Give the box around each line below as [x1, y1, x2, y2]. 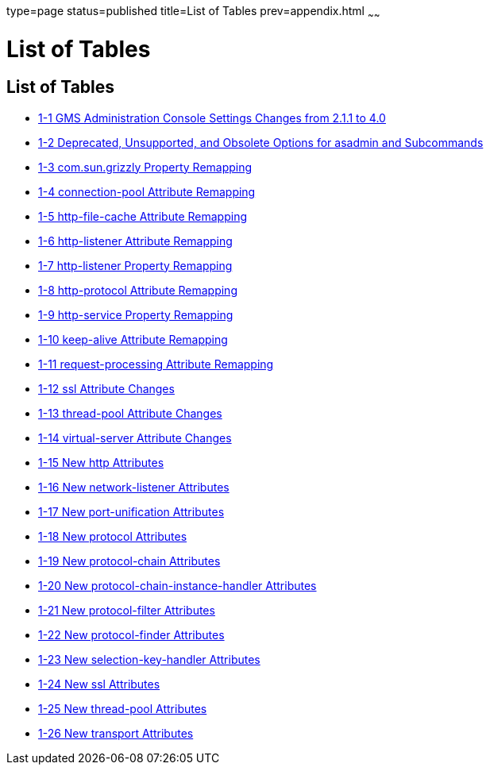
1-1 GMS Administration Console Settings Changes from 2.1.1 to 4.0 [38, 110, 386, 125]
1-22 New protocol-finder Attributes [38, 627, 225, 642]
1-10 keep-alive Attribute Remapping [38, 332, 228, 346]
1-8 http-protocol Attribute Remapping [38, 283, 237, 297]
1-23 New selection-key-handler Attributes [38, 652, 260, 666]
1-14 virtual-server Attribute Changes [38, 430, 232, 445]
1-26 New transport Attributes [38, 726, 194, 740]
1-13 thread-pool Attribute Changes [38, 406, 222, 420]
